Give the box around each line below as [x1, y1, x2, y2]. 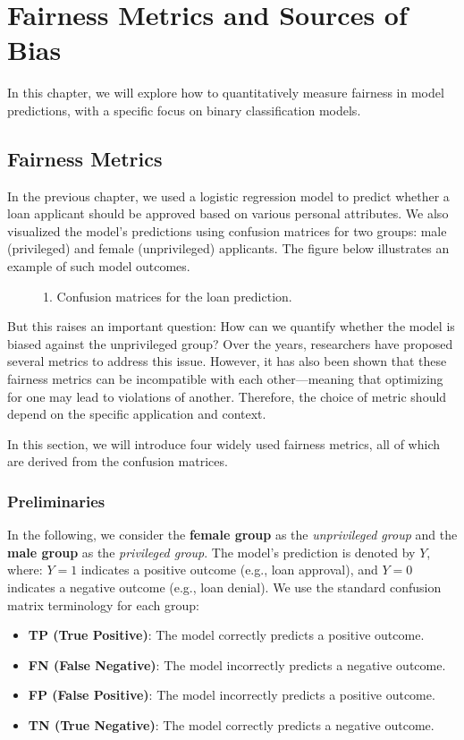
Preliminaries [7, 489, 105, 512]
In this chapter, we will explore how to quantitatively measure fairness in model [7, 83, 444, 102]
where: [7, 560, 43, 579]
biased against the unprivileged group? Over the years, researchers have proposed [7, 334, 453, 353]
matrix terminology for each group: [7, 595, 199, 614]
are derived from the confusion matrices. [7, 452, 228, 471]
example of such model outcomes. [7, 257, 190, 276]
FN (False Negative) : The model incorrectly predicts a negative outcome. [28, 655, 446, 674]
